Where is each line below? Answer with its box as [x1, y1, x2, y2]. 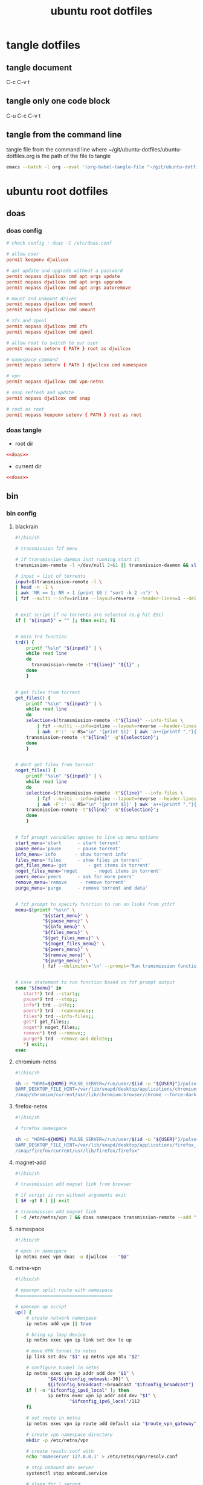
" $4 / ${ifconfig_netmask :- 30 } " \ [47, 1376, 129, 1382]
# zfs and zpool [6, 318, 47, 324]
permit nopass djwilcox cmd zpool [6, 329, 94, 335]
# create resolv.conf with [26, 1448, 94, 1454]
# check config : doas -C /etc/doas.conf [6, 240, 112, 246]
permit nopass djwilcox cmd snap [6, 395, 91, 401]
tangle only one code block [6, 96, 111, 107]
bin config [6, 509, 37, 517]
